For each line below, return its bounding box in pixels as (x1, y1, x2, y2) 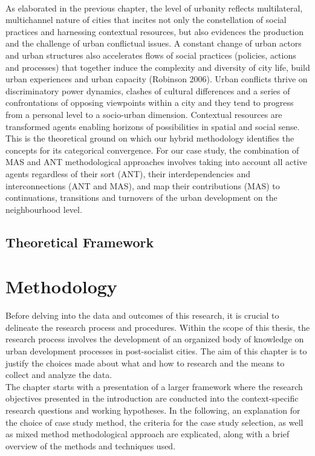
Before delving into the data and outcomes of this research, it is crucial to (5, 309, 279, 322)
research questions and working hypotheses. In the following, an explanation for (5, 403, 300, 416)
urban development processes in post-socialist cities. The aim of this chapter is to (5, 344, 307, 357)
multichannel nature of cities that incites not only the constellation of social (5, 13, 287, 26)
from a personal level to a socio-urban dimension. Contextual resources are (5, 108, 282, 120)
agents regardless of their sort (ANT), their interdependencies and (5, 167, 251, 180)
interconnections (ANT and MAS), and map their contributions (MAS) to (5, 179, 280, 192)
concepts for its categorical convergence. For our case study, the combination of (5, 143, 299, 156)
